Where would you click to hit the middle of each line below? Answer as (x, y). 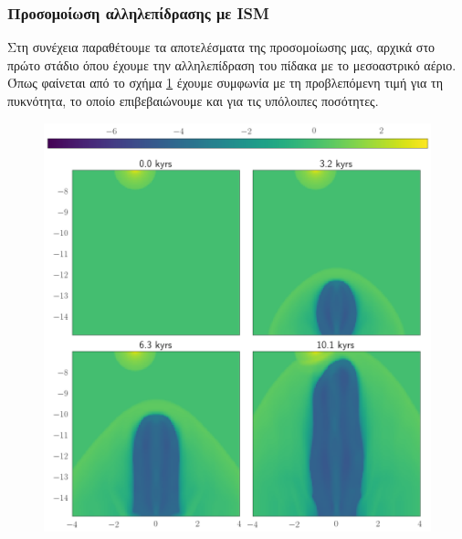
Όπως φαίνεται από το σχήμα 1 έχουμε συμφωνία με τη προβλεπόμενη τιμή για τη (225, 83)
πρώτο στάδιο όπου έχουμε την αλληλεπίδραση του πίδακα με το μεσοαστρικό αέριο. (232, 64)
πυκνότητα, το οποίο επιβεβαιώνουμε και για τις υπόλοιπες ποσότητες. (193, 100)
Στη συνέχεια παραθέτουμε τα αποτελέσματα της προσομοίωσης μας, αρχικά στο (221, 47)
